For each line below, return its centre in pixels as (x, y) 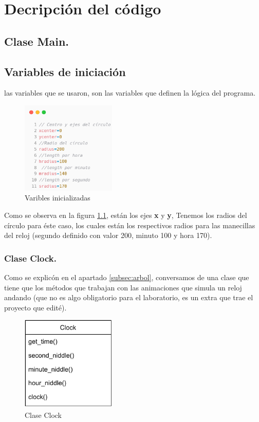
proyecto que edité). (35, 307)
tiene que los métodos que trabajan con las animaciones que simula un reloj (123, 287)
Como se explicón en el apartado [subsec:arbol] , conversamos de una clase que (127, 277)
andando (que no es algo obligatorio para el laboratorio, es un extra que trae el (129, 297)
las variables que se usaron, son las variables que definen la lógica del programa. (130, 93)
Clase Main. (37, 41)
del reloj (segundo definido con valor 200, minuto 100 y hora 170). (108, 235)
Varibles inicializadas (58, 198)
